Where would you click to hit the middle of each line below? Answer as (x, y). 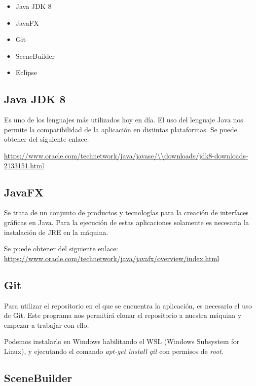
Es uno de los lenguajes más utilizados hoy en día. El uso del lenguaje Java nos (124, 120)
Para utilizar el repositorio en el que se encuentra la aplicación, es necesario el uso (128, 305)
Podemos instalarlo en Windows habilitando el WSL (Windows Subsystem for (122, 341)
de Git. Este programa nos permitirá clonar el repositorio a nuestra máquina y (123, 315)
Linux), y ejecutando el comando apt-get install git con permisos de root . (114, 351)
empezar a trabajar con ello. (47, 325)
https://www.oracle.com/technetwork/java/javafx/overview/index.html (112, 258)
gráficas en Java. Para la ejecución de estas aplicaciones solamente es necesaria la (127, 222)
